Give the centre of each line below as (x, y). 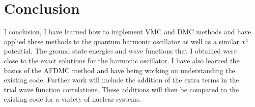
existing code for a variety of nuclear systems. (73, 99)
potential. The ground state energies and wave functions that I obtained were (120, 51)
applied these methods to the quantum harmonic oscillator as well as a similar (122, 41)
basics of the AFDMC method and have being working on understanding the (120, 70)
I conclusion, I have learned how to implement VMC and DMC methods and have (127, 32)
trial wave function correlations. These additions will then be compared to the (121, 89)
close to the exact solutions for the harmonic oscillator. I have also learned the (122, 60)
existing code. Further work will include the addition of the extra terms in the (122, 80)
